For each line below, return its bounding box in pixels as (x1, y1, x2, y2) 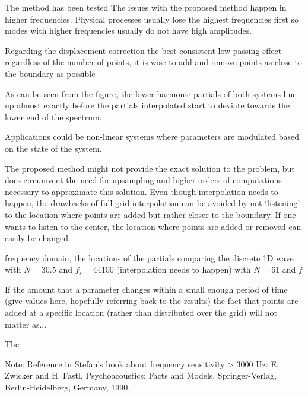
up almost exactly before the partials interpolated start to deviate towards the (5, 99, 290, 111)
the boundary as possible (5, 67, 96, 79)
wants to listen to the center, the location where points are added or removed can (5, 220, 301, 232)
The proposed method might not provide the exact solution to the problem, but (5, 162, 295, 174)
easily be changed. (5, 232, 71, 244)
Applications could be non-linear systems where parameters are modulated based (5, 130, 300, 143)
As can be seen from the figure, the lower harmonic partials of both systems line (5, 87, 297, 100)
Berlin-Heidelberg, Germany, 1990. (5, 381, 131, 393)
